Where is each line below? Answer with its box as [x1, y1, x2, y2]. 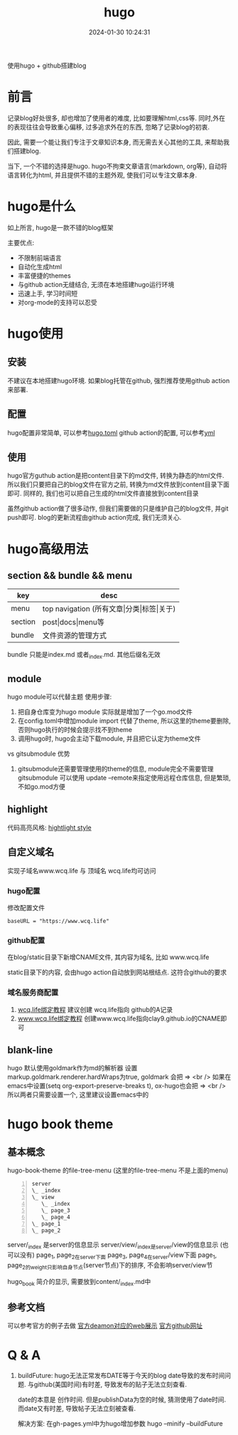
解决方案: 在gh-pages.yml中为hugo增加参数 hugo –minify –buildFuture [17, 1419, 223, 1428]
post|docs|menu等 [42, 617, 105, 627]
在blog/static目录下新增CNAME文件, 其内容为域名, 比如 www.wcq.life [7, 953, 210, 961]
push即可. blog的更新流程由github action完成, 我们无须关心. [7, 513, 182, 522]
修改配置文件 [7, 903, 45, 912]
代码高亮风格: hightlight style [7, 823, 92, 832]
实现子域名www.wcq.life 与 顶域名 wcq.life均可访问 [7, 866, 156, 875]
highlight [7, 803, 48, 815]
